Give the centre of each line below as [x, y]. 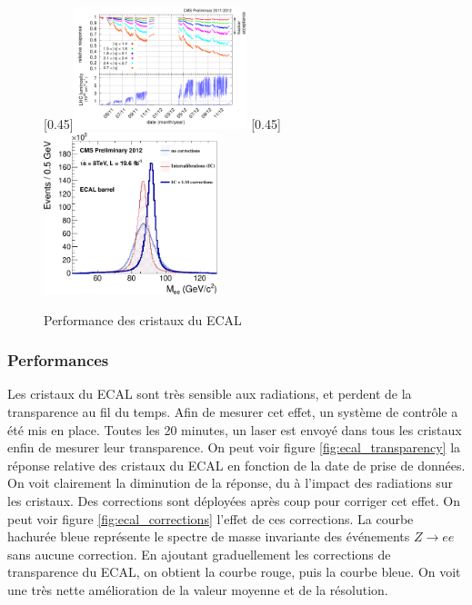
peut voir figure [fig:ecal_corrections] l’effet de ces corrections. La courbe [211, 518]
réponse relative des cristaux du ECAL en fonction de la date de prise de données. [236, 465]
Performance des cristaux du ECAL [143, 319]
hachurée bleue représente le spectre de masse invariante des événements [209, 536]
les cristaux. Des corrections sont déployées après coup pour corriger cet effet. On [234, 501]
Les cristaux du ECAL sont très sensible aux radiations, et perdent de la [210, 394]
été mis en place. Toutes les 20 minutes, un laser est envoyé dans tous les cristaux [235, 429]
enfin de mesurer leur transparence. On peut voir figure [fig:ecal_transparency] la [234, 447]
